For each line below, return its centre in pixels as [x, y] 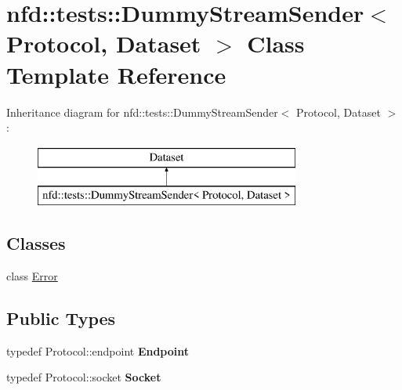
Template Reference [116, 74]
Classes [36, 243]
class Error [32, 276]
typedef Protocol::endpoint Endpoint [98, 350]
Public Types [61, 318]
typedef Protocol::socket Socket [84, 377]
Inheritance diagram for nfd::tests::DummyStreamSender [142, 112]
